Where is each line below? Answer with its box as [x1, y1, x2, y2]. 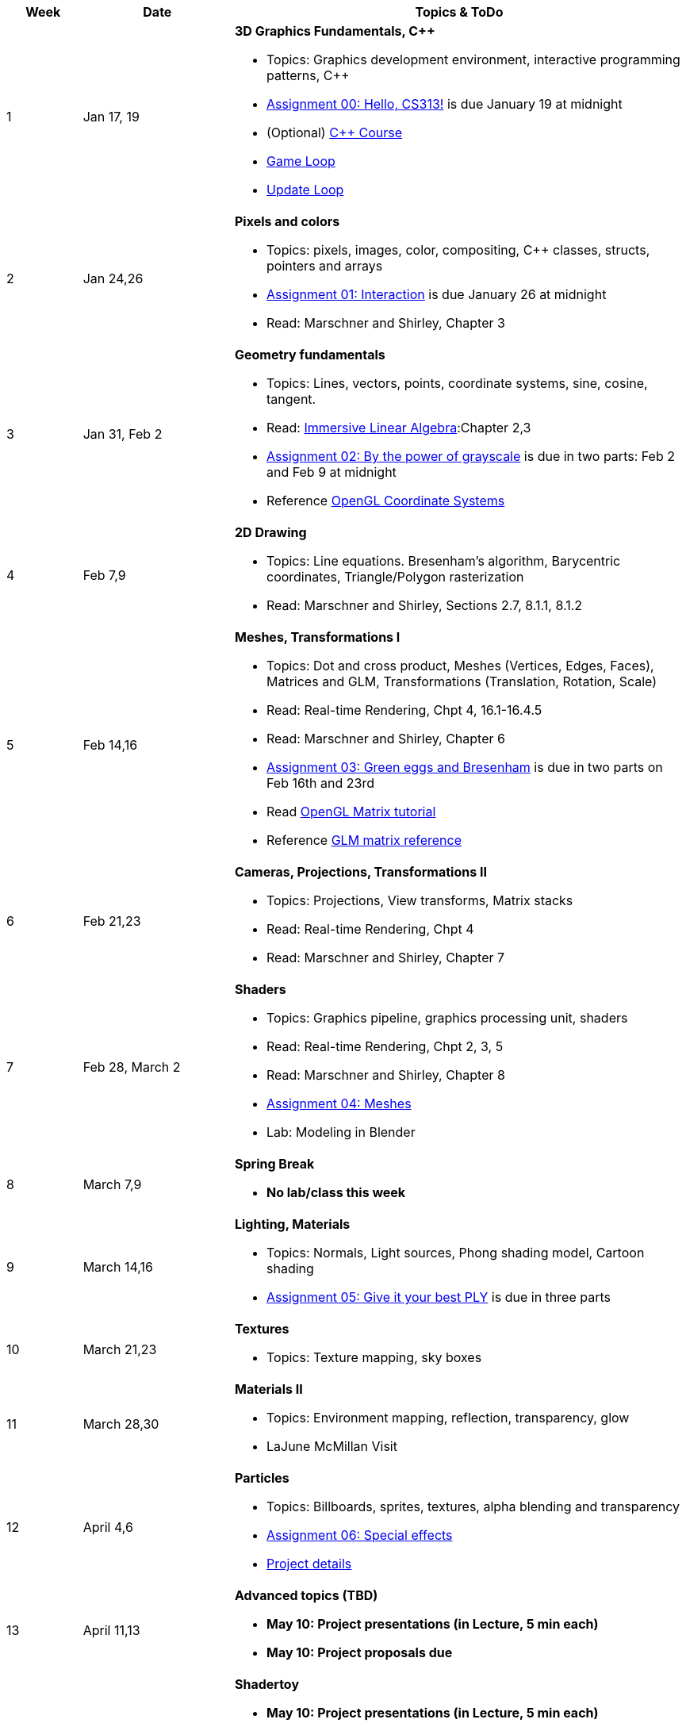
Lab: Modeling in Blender [266, 1124, 416, 1140]
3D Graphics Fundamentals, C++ [234, 23, 435, 39]
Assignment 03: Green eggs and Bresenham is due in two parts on [266, 759, 663, 775]
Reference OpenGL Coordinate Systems [266, 493, 505, 509]
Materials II [234, 1381, 303, 1397]
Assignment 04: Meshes [266, 1096, 412, 1111]
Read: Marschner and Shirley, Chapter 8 [266, 1067, 505, 1083]
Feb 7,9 [82, 567, 126, 583]
